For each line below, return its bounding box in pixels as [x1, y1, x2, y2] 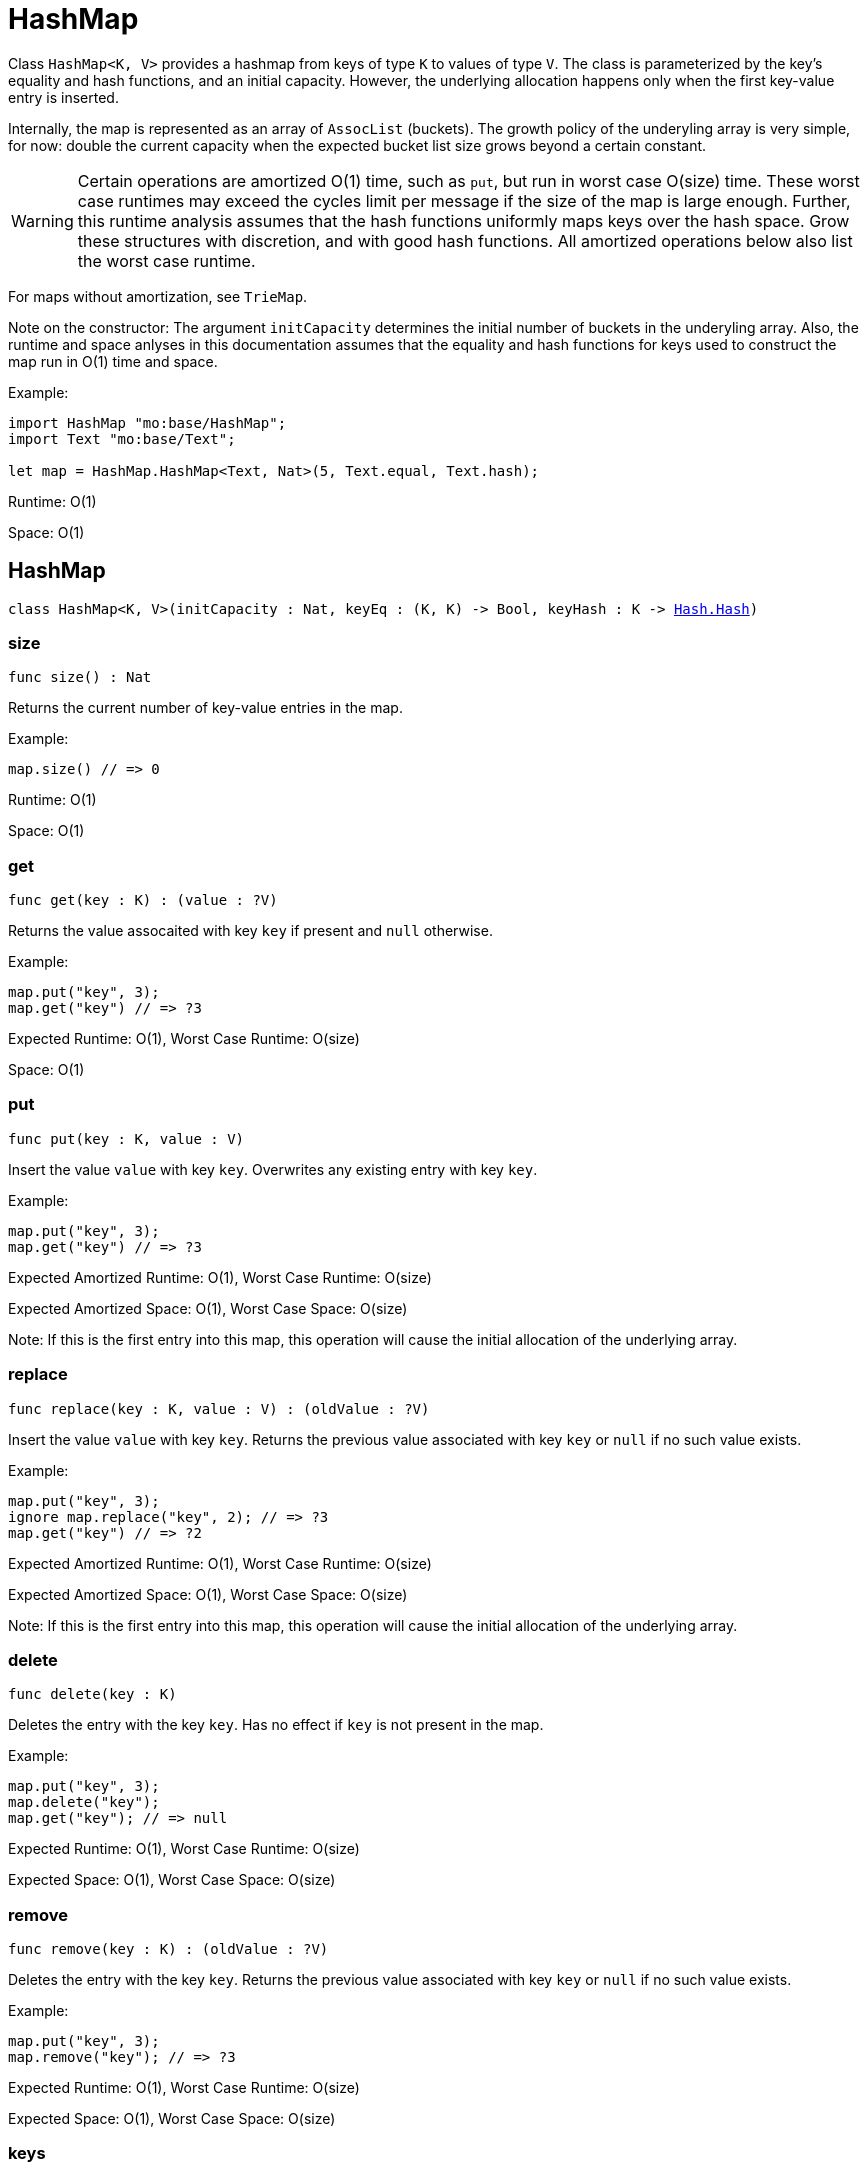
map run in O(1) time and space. [8, 352, 218, 370]
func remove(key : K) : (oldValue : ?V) [8, 1941, 329, 1958]
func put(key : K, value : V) [8, 1130, 245, 1147]
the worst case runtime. [77, 250, 256, 271]
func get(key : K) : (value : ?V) [8, 892, 278, 909]
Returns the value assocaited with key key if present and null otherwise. [8, 922, 493, 940]
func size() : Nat [8, 669, 152, 686]
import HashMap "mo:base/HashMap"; [8, 414, 287, 431]
